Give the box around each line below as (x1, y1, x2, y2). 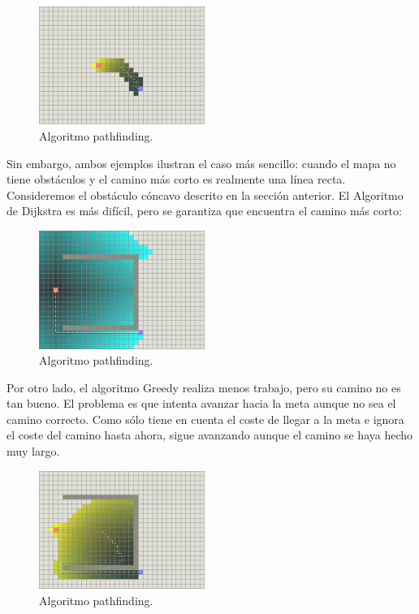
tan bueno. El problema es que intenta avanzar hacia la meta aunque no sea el (6, 395, 396, 412)
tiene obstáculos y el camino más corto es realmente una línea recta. (6, 171, 346, 188)
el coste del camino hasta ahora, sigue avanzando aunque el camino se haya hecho (6, 426, 413, 443)
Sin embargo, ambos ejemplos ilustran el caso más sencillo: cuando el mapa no (6, 154, 396, 171)
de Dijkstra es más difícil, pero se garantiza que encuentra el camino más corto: (6, 202, 402, 219)
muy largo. (6, 443, 60, 460)
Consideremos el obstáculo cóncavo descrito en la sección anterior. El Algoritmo (6, 186, 404, 203)
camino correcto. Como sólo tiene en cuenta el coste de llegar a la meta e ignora (6, 410, 404, 427)
